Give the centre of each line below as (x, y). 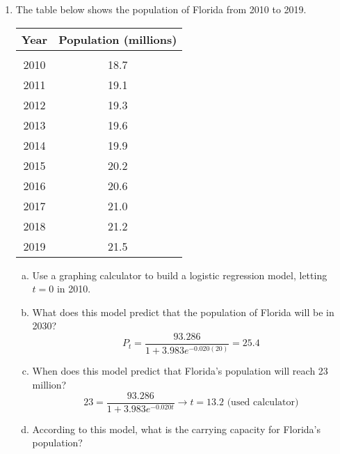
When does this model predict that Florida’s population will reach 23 (180, 371)
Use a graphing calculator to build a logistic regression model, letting (180, 275)
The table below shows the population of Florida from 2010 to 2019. (161, 9)
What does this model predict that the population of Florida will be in (183, 312)
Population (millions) (118, 39)
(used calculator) (263, 403)
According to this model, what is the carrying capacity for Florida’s (177, 429)
